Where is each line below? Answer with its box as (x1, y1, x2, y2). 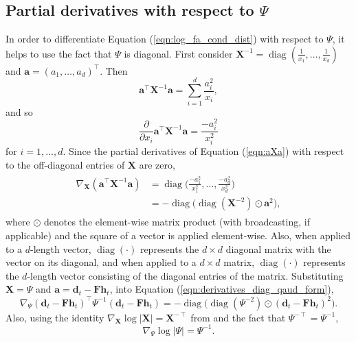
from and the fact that (190, 310, 286, 324)
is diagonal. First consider (124, 46, 233, 60)
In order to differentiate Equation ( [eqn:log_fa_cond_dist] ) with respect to (5, 32, 324, 46)
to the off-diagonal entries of (5, 158, 125, 172)
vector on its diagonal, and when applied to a (5, 255, 197, 269)
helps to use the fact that (5, 46, 112, 60)
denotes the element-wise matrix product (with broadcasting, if (44, 215, 310, 229)
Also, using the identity (5, 310, 104, 324)
